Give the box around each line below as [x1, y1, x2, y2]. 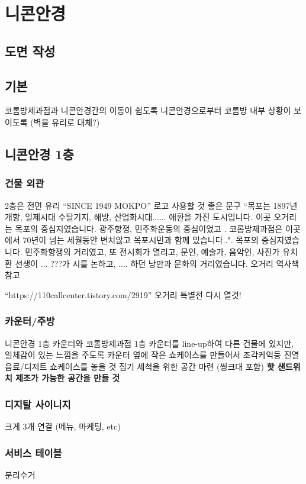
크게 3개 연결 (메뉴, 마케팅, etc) [5, 420, 121, 433]
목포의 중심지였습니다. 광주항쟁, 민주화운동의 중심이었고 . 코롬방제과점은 [15, 222, 283, 234]
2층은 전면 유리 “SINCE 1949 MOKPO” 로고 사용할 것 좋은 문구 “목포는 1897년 [5, 199, 298, 211]
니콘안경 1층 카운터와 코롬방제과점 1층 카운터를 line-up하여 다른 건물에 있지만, [5, 337, 294, 349]
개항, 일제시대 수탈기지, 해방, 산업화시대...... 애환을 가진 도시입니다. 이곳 [5, 211, 271, 223]
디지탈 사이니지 [5, 396, 71, 411]
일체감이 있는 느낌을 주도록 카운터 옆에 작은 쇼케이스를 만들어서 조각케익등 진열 [5, 349, 299, 361]
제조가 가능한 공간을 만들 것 [15, 372, 120, 384]
